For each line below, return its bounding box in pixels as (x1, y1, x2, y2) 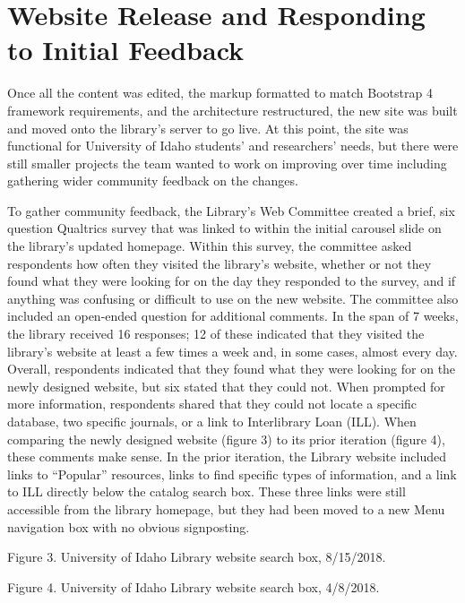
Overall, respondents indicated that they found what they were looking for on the (7, 359, 456, 378)
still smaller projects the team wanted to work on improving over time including (7, 153, 447, 172)
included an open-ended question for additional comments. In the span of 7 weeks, (7, 306, 459, 325)
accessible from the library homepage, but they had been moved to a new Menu (7, 499, 445, 518)
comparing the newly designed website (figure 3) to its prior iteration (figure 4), (7, 429, 445, 448)
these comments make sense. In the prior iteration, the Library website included (7, 447, 446, 466)
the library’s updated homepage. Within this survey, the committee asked (7, 237, 412, 255)
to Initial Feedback (7, 31, 245, 68)
